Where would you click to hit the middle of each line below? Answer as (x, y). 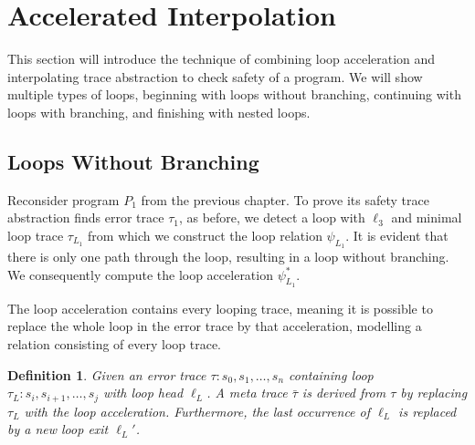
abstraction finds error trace (86, 217)
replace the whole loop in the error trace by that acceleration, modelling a (215, 326)
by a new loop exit (58, 429)
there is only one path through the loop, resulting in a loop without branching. (228, 257)
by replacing (434, 393)
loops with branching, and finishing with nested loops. (159, 112)
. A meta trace (247, 393)
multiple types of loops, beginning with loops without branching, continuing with (234, 94)
